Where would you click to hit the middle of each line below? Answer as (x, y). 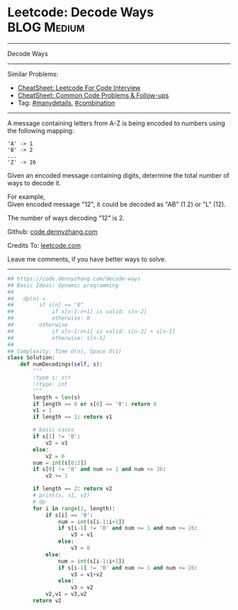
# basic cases (53, 430)
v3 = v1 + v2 (86, 575)
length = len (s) (57, 397)
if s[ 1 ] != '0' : (57, 436)
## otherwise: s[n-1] (57, 338)
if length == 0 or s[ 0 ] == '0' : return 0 (95, 404)
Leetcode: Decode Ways (81, 12)
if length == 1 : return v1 (73, 417)
